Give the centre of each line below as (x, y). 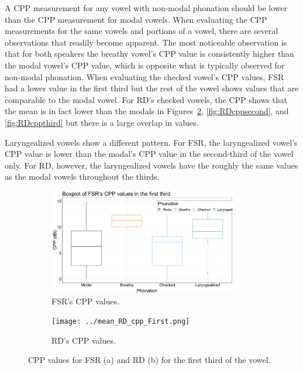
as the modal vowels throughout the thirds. (82, 177)
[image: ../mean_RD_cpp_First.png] (121, 322)
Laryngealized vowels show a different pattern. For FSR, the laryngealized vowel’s (151, 142)
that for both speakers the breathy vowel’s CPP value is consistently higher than (149, 54)
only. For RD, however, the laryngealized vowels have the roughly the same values (151, 165)
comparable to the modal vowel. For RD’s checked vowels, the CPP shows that (146, 99)
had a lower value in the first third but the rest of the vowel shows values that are (152, 88)
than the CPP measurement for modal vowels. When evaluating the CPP (136, 19)
